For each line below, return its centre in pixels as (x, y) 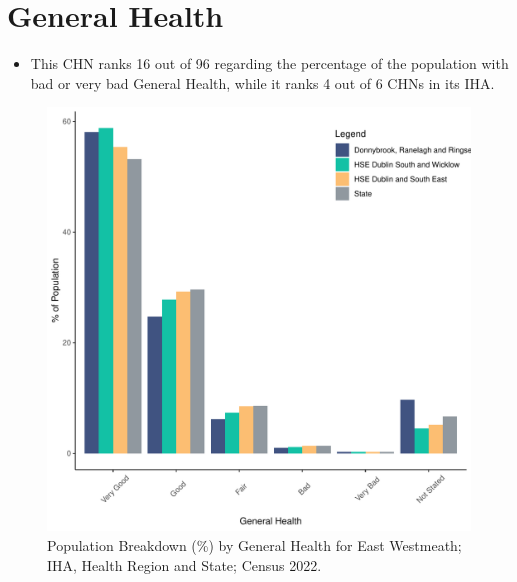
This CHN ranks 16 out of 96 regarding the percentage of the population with (269, 63)
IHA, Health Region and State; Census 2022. (184, 564)
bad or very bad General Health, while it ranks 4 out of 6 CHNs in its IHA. (262, 82)
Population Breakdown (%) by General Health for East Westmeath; (254, 544)
